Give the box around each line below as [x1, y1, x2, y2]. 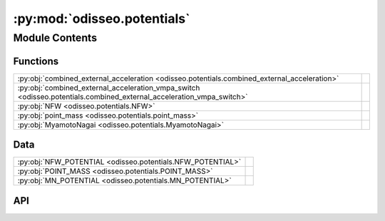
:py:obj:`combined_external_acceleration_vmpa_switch [17, 83, 200, 93]
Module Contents [13, 31, 98, 44]
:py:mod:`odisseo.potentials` [13, 11, 190, 26]
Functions [13, 55, 59, 67]
